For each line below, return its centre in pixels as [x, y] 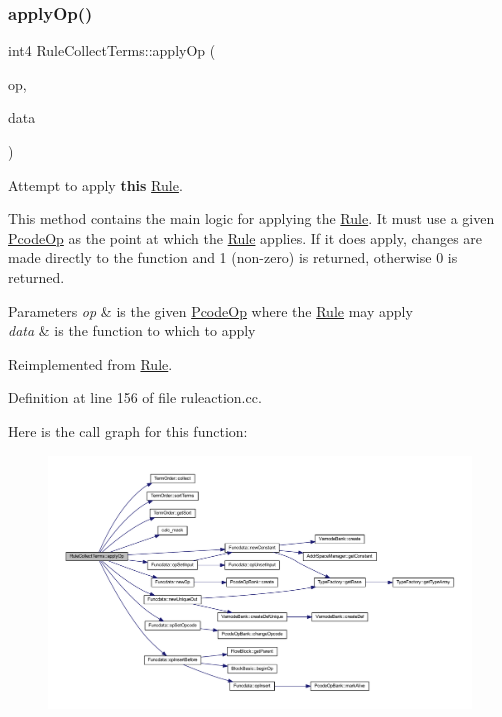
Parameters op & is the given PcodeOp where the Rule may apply [210, 310]
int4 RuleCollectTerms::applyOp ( [112, 50]
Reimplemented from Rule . [90, 363]
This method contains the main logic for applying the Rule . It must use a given [251, 218]
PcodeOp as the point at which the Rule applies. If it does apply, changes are [245, 237]
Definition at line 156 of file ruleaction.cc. [135, 397]
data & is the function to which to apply [132, 330]
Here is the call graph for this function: [128, 430]
